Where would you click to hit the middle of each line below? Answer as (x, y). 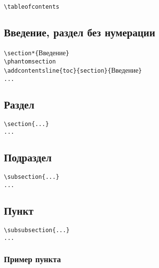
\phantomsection (30, 61)
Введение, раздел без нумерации (80, 32)
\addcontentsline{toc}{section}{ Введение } (73, 70)
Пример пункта (32, 259)
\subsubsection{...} (37, 230)
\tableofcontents (32, 7)
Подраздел (28, 157)
